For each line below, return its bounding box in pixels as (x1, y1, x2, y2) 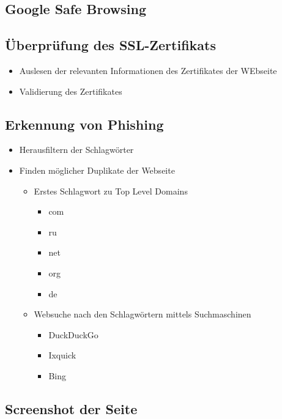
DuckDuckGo (48, 328, 98, 341)
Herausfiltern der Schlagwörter (19, 143, 134, 156)
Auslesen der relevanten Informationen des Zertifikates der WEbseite (19, 64, 277, 76)
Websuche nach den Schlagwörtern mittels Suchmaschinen (34, 308, 251, 321)
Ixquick (48, 349, 76, 362)
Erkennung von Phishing (5, 114, 164, 133)
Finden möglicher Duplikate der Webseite (19, 163, 175, 176)
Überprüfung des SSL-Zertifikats (5, 35, 216, 54)
